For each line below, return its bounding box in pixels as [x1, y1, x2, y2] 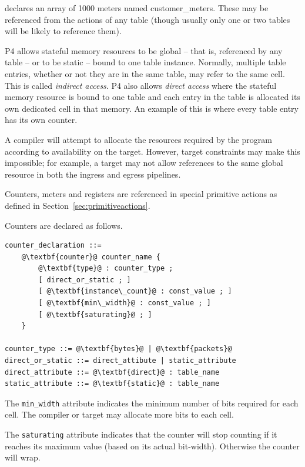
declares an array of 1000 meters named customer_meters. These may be [5, 2, 269, 14]
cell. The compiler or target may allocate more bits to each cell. [5, 408, 234, 421]
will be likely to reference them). [5, 25, 122, 37]
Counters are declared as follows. [5, 219, 123, 231]
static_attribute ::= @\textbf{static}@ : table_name [5, 379, 220, 388]
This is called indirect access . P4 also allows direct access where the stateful [5, 79, 277, 91]
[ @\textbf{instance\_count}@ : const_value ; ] [38, 287, 232, 296]
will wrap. [5, 451, 41, 463]
